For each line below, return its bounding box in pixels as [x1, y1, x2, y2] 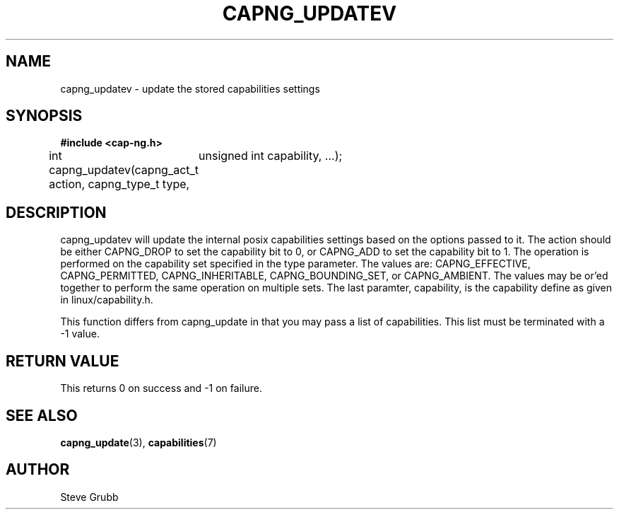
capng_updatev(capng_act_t [49, 163, 199, 178]
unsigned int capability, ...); [199, 149, 343, 163]
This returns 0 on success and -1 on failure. [60, 382, 262, 395]
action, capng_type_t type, [49, 177, 190, 192]
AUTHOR [6, 461, 70, 479]
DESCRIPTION [6, 203, 107, 221]
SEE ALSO [6, 406, 78, 424]
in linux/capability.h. [60, 294, 153, 306]
